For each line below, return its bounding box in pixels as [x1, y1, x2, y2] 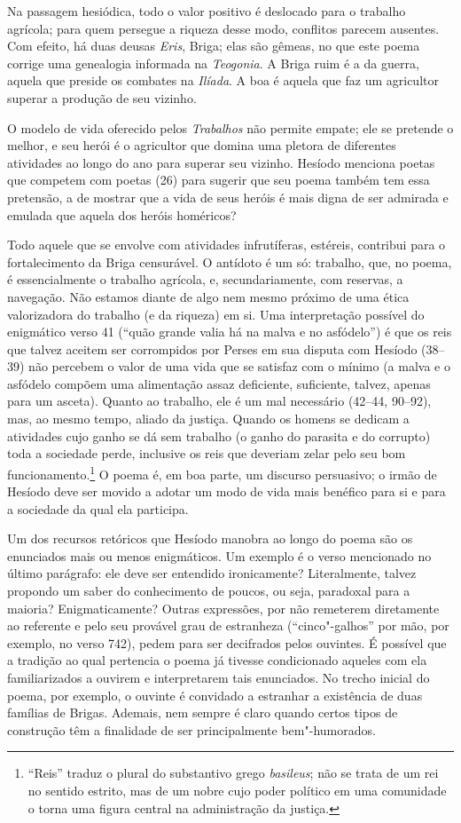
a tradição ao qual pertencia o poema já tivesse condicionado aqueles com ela [7, 651, 427, 669]
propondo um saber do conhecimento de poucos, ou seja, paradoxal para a [7, 582, 410, 600]
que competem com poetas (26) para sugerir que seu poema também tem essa [7, 170, 430, 189]
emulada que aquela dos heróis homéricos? [7, 205, 237, 224]
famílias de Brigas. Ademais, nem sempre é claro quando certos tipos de [7, 703, 398, 722]
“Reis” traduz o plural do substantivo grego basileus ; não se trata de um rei [27, 764, 439, 782]
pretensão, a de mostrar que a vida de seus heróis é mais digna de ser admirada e [7, 187, 449, 206]
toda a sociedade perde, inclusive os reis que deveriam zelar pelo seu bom [7, 444, 406, 463]
